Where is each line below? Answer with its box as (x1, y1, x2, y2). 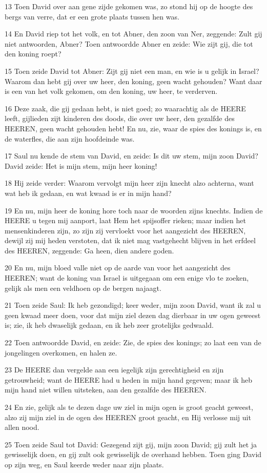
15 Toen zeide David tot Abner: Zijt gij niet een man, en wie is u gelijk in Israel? (5, 65, 259, 76)
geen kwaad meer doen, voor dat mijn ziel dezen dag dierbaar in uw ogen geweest (5, 309, 261, 320)
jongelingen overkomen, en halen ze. (5, 347, 117, 358)
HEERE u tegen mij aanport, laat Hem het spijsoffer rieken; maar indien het (5, 215, 246, 226)
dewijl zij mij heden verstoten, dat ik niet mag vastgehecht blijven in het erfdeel (5, 235, 256, 246)
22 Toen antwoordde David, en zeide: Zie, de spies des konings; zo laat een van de (5, 337, 261, 348)
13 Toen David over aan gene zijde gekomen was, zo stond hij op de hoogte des (5, 1, 253, 11)
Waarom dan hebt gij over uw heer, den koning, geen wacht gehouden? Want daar (5, 75, 262, 86)
